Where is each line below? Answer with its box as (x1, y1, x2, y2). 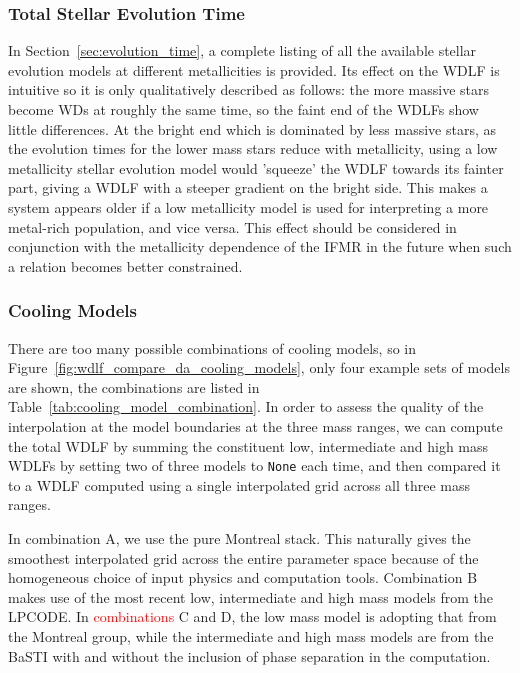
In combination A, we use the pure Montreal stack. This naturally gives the (8, 527, 471, 548)
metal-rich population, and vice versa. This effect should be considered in (8, 216, 457, 237)
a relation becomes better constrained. (8, 255, 243, 276)
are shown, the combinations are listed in (8, 376, 260, 397)
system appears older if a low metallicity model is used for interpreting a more (8, 196, 489, 217)
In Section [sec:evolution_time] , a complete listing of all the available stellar (8, 40, 477, 61)
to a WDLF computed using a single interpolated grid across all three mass (8, 474, 471, 495)
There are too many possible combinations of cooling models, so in (8, 337, 417, 358)
